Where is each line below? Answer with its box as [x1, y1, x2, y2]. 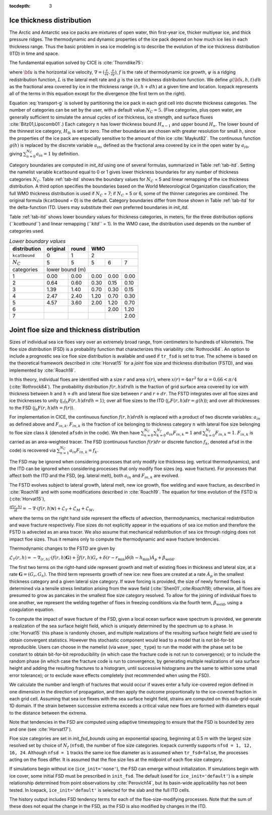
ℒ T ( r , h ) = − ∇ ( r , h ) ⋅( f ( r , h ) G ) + [9, 555, 76, 562]
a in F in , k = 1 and [166, 429, 201, 437]
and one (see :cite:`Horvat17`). [9, 726, 73, 732]
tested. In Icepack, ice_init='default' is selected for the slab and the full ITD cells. [9, 787, 190, 793]
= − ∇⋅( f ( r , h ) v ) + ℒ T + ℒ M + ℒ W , [22, 505, 95, 512]
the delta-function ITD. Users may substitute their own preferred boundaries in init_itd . [9, 204, 189, 210]
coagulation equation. [9, 607, 55, 613]
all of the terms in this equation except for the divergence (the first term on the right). [9, 91, 186, 97]
